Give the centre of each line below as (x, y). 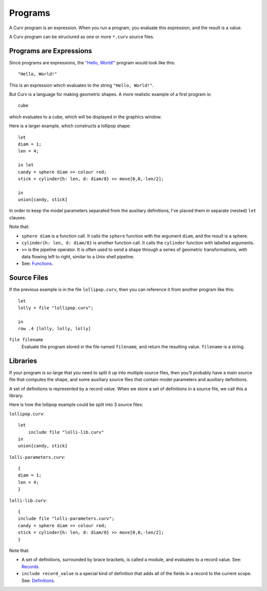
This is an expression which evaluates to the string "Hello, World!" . (81, 85)
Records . (31, 566)
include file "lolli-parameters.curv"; (66, 519)
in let (26, 165)
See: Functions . (37, 264)
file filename (26, 340)
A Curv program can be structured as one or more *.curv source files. (82, 37)
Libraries (23, 361)
